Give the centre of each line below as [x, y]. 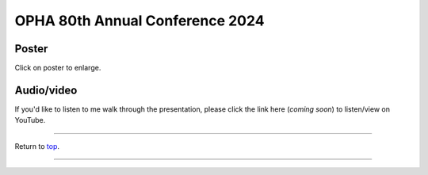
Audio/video [46, 90]
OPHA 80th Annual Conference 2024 [139, 21]
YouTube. [30, 120]
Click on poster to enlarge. [58, 68]
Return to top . [37, 146]
